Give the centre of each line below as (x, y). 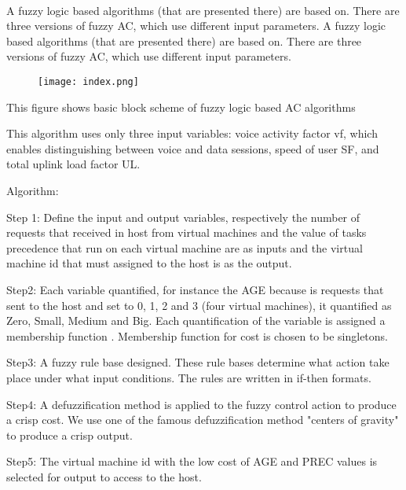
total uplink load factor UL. (73, 164)
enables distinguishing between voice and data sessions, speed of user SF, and (193, 148)
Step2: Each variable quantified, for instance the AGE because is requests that (195, 289)
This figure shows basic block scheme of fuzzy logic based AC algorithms (181, 107)
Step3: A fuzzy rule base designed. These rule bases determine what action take (198, 362)
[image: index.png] (88, 81)
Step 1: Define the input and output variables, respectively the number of (183, 217)
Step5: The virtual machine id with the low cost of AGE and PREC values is (192, 461)
